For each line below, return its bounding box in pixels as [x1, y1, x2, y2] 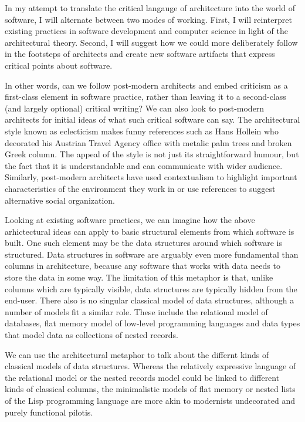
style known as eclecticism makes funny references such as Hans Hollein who [5, 124, 279, 137]
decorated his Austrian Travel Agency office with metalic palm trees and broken [5, 136, 292, 148]
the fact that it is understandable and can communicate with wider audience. [5, 159, 283, 171]
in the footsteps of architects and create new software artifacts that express [5, 48, 275, 60]
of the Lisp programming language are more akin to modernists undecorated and [5, 394, 295, 406]
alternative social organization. [5, 194, 116, 206]
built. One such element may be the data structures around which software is [5, 237, 283, 249]
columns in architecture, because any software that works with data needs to [5, 259, 280, 272]
